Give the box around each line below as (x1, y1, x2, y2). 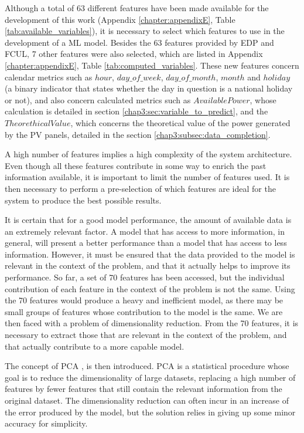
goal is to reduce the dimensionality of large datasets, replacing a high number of (5, 371, 296, 383)
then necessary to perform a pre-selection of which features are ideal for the (5, 182, 276, 194)
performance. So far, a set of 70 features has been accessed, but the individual (5, 271, 285, 283)
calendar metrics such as (5, 70, 93, 83)
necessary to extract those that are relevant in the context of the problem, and (5, 329, 287, 341)
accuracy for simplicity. (5, 417, 88, 429)
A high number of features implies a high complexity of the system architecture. (5, 148, 292, 160)
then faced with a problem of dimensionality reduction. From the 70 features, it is (5, 317, 299, 329)
